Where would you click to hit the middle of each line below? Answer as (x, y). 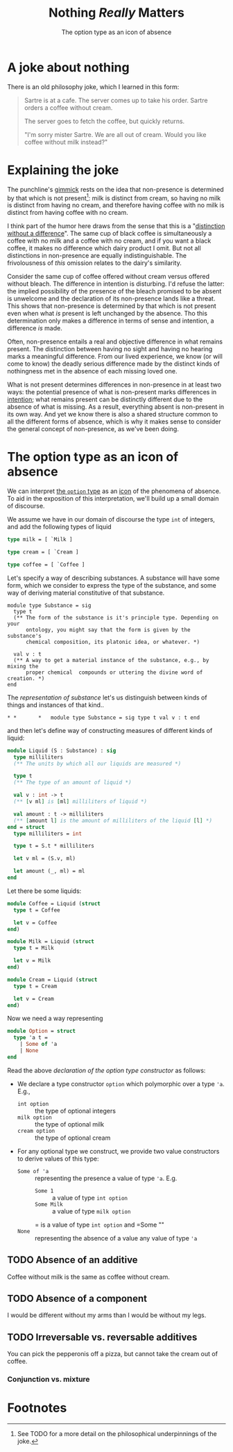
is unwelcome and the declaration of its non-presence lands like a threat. (111, 299)
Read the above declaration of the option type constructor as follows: (106, 1070)
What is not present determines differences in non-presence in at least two (114, 385)
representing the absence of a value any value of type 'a (116, 1238)
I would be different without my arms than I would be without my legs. (107, 1315)
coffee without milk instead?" (66, 142)
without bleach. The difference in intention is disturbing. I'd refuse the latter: (116, 284)
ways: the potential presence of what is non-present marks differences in (112, 392)
